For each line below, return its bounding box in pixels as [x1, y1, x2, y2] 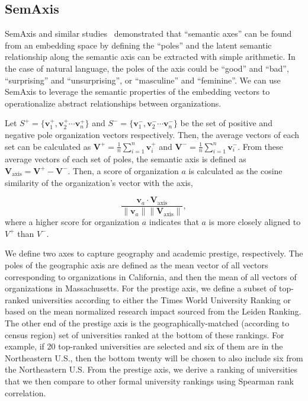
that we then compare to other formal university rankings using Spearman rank [5, 374, 294, 387]
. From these [238, 140, 283, 152]
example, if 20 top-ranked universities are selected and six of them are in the [5, 340, 283, 352]
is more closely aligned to [208, 216, 301, 228]
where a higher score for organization [5, 216, 139, 228]
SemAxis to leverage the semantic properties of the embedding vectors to [5, 85, 270, 98]
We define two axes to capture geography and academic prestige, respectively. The [5, 247, 303, 259]
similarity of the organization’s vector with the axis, [5, 176, 193, 188]
